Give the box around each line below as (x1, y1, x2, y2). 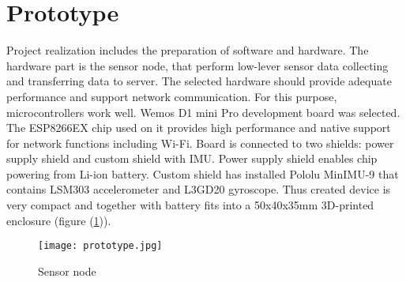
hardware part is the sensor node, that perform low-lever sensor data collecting (6, 57, 389, 73)
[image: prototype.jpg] (38, 240, 163, 252)
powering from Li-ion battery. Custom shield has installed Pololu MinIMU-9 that (6, 165, 399, 182)
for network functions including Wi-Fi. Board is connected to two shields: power (6, 134, 394, 151)
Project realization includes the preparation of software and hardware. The (6, 42, 369, 58)
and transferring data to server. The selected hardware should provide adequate (6, 73, 392, 89)
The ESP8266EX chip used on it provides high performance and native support (6, 119, 391, 136)
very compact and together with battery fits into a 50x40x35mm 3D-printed (6, 197, 374, 213)
